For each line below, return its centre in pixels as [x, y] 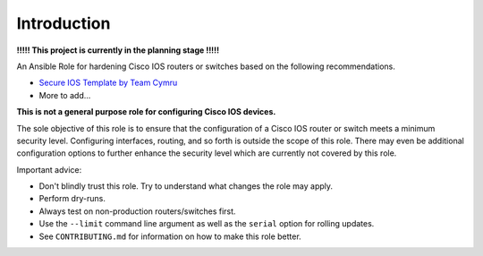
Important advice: [49, 169]
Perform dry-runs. [72, 199]
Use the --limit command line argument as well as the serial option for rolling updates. [207, 224]
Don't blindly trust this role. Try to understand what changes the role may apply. [186, 186]
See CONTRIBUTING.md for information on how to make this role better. [170, 236]
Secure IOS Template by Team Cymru [108, 83]
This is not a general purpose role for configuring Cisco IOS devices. [146, 112]
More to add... [65, 95]
